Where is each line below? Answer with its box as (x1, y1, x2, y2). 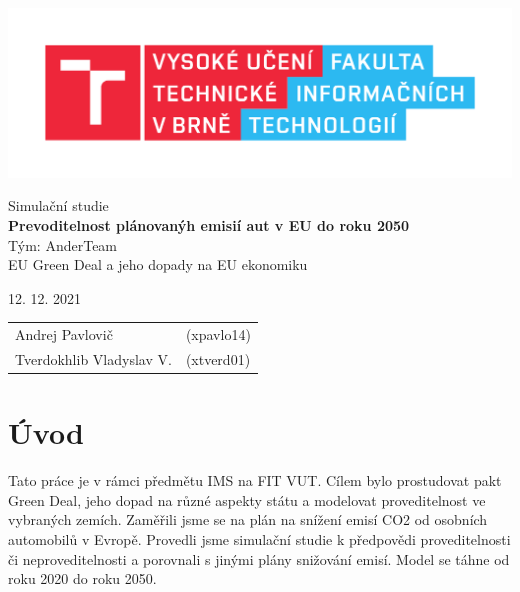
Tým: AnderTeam (8, 234, 118, 255)
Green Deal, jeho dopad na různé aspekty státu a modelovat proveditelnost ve (8, 489, 486, 510)
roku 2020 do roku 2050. (8, 568, 157, 589)
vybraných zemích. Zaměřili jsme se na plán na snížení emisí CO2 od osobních (8, 509, 488, 530)
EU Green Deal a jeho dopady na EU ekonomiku (8, 254, 308, 275)
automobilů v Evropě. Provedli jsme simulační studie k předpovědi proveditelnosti (8, 528, 511, 549)
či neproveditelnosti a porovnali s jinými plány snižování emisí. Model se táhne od (8, 548, 510, 569)
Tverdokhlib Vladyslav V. (15, 348, 172, 369)
